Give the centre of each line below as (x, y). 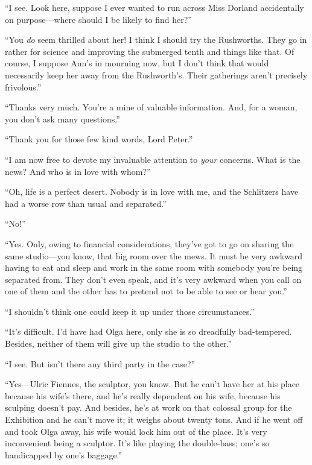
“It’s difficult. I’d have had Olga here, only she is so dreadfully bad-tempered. (148, 331)
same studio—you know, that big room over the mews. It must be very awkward (154, 255)
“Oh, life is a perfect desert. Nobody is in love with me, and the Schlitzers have (152, 191)
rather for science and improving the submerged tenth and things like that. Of (150, 51)
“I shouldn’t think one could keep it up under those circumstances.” (130, 311)
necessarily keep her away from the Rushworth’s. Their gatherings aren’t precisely (156, 74)
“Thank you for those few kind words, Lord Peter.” (99, 139)
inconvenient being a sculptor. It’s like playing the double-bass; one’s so (137, 443)
